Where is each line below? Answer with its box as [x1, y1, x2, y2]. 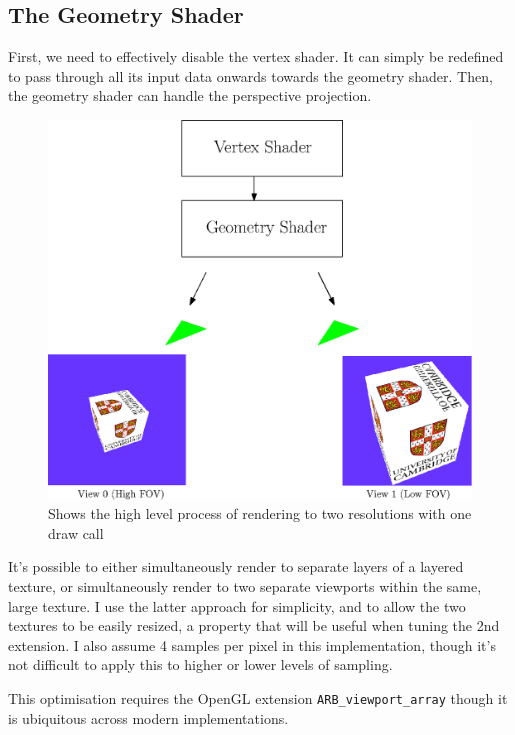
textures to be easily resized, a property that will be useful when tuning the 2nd [8, 615, 500, 636]
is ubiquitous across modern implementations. [8, 707, 289, 728]
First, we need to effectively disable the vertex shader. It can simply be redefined [8, 46, 504, 67]
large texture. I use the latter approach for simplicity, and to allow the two [8, 595, 466, 616]
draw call [48, 522, 104, 543]
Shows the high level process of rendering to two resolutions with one [48, 503, 472, 524]
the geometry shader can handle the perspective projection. [8, 85, 372, 106]
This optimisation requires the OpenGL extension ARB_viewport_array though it [8, 688, 508, 709]
